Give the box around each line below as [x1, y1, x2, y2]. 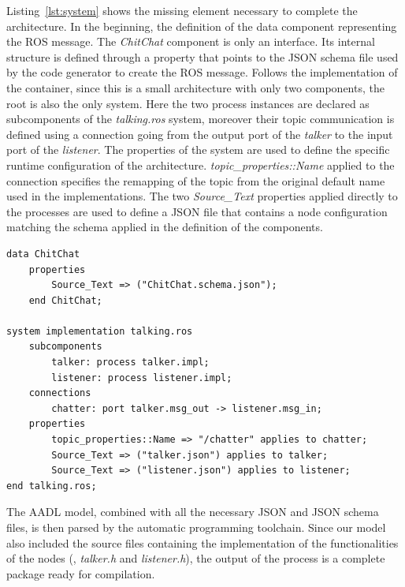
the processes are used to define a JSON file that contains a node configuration [6, 203, 388, 219]
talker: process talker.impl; [51, 357, 210, 368]
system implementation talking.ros [6, 325, 193, 337]
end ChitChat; [28, 294, 102, 306]
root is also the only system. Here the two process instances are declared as [6, 95, 370, 111]
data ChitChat [6, 248, 80, 260]
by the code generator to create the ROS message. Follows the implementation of [6, 64, 398, 80]
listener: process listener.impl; [51, 372, 232, 383]
